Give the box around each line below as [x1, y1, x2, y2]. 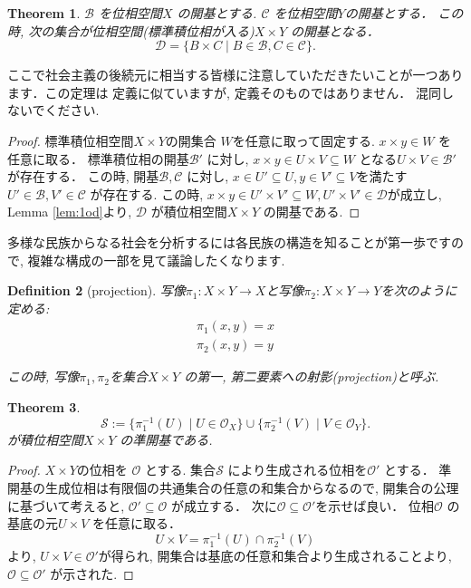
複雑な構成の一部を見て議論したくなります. [27, 250, 285, 269]
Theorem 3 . [7, 397, 81, 416]
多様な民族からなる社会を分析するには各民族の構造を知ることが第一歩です [7, 232, 451, 251]
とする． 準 [384, 460, 452, 479]
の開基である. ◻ [263, 202, 360, 221]
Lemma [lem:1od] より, [7, 202, 132, 221]
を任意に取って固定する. [232, 130, 375, 149]
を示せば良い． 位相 [315, 496, 434, 515]
